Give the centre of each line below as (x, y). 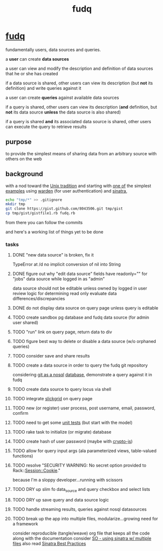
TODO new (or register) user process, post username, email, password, (84, 408)
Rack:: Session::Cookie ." (36, 470)
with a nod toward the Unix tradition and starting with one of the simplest (78, 186)
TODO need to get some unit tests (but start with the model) (73, 422)
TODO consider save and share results (51, 356)
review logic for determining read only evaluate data (65, 293)
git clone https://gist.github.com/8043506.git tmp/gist (64, 209)
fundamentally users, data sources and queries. (53, 49)
